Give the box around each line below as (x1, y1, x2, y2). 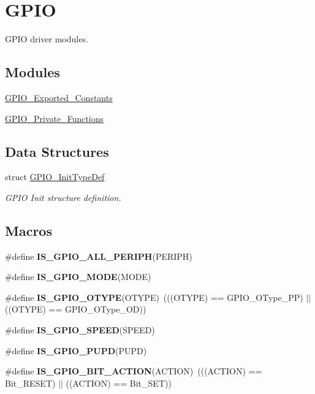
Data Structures (5, 142, 109, 161)
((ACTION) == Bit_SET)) (66, 376, 172, 389)
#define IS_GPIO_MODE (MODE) (5, 270, 151, 283)
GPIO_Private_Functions (5, 112, 104, 124)
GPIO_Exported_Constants (5, 91, 113, 104)
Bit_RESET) (5, 376, 56, 389)
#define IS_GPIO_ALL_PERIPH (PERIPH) (5, 249, 192, 262)
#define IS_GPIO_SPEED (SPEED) (5, 324, 155, 336)
